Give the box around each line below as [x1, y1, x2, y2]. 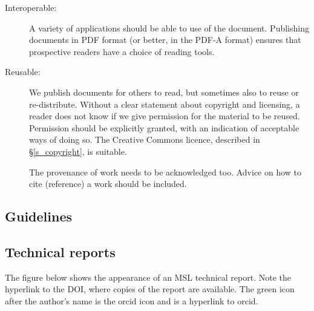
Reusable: [5, 65, 41, 78]
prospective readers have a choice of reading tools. [29, 45, 215, 57]
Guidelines [5, 207, 73, 226]
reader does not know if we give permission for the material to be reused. [29, 110, 300, 122]
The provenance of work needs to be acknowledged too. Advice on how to [29, 165, 302, 178]
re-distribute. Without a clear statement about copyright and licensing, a [29, 97, 300, 110]
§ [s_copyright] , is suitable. [29, 145, 127, 157]
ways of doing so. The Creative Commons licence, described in [29, 133, 260, 146]
